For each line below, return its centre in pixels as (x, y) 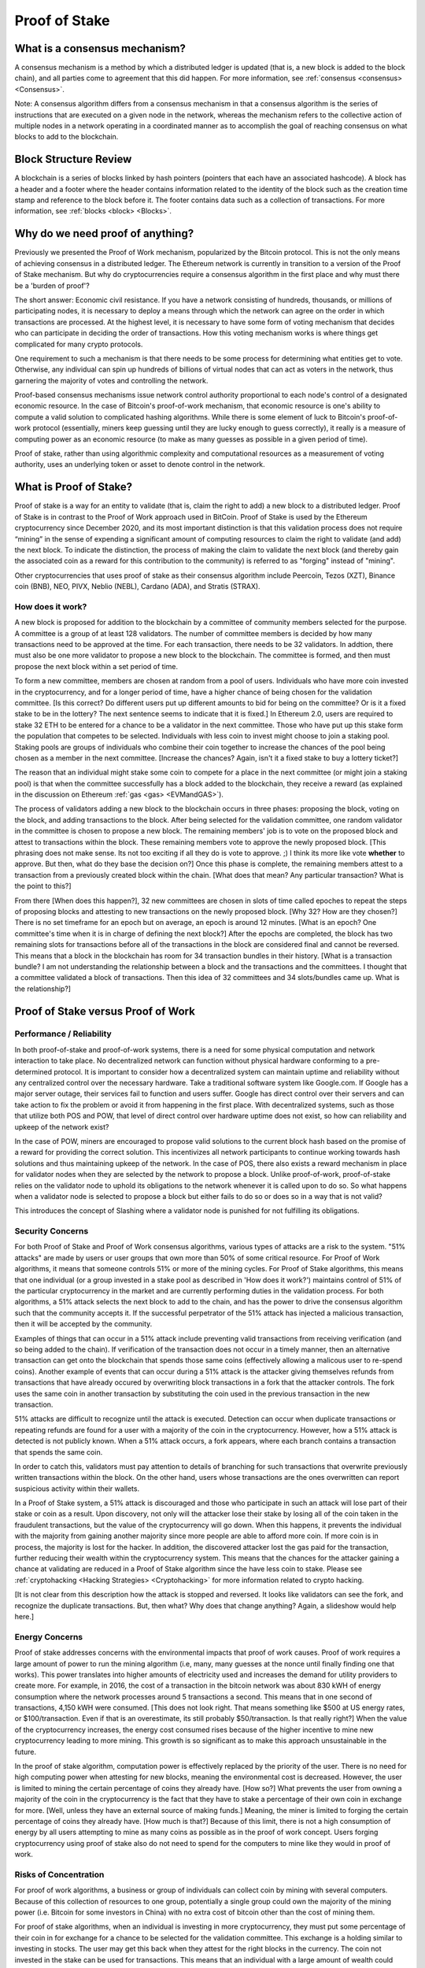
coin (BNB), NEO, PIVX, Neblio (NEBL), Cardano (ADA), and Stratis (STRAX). (137, 586)
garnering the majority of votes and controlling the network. (111, 380)
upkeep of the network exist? (62, 1126)
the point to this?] (43, 886)
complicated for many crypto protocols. (79, 344)
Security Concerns (52, 1231)
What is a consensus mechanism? (100, 48)
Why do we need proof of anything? (104, 233)
